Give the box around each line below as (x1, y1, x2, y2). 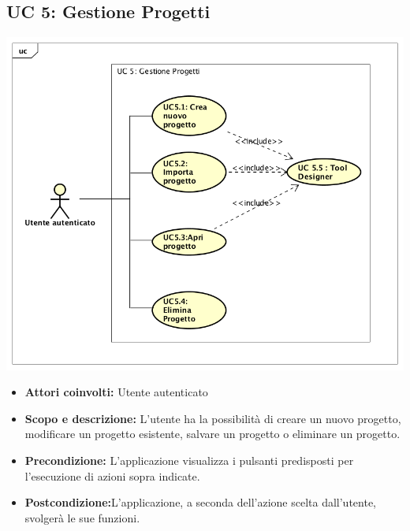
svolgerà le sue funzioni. (24, 509, 140, 525)
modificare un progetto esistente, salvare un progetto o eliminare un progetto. (24, 425, 401, 442)
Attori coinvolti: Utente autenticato (24, 384, 208, 400)
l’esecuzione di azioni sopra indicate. (24, 467, 200, 484)
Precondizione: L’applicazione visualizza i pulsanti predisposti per (24, 451, 354, 468)
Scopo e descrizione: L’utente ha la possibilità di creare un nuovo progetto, (24, 410, 401, 426)
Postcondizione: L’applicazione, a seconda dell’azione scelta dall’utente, (24, 494, 377, 511)
